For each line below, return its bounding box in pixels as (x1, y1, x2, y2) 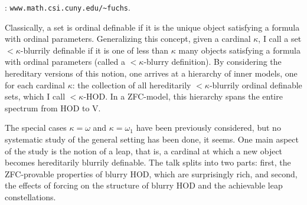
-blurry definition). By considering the (143, 55, 282, 68)
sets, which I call (5, 90, 66, 102)
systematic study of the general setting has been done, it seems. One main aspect (5, 133, 299, 145)
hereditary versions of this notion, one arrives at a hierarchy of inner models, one (5, 67, 298, 80)
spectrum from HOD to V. (5, 101, 101, 114)
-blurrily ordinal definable (209, 78, 302, 91)
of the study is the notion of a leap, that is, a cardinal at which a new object (5, 144, 283, 157)
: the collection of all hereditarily (72, 78, 191, 91)
